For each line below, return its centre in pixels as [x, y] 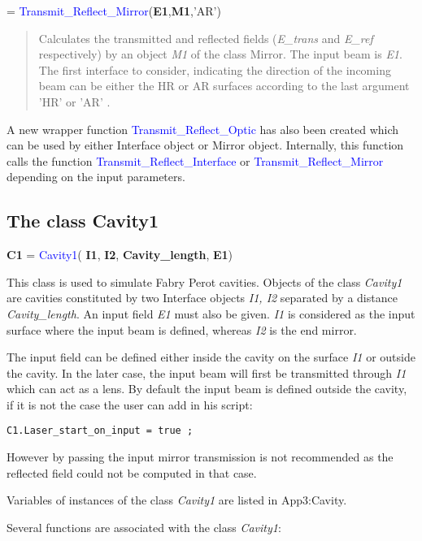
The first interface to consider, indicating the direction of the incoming [215, 69]
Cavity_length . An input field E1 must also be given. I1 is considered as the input [211, 313]
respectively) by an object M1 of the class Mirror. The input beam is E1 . [220, 54]
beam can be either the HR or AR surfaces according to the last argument [224, 86]
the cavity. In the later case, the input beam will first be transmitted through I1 [207, 372]
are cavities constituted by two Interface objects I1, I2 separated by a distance [202, 298]
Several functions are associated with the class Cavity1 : [144, 527]
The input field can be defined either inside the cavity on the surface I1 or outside [211, 357]
